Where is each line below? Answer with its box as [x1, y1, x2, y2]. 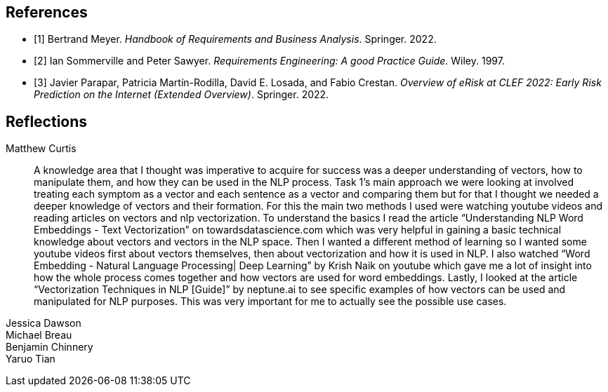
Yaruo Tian [6, 353, 55, 365]
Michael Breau [6, 329, 72, 342]
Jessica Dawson [6, 317, 81, 330]
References [6, 4, 88, 21]
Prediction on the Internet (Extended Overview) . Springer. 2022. [34, 88, 329, 101]
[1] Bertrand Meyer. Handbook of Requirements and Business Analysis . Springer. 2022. [34, 33, 437, 46]
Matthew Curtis [6, 142, 77, 155]
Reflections [6, 112, 88, 130]
